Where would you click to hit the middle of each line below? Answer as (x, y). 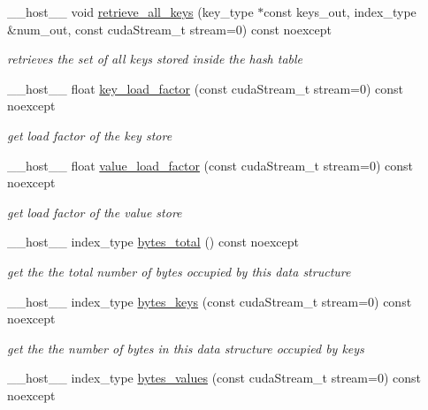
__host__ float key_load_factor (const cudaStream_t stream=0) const (206, 88)
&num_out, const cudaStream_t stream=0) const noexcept (170, 29)
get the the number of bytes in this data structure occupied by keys (186, 348)
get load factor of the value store (95, 212)
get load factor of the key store (90, 135)
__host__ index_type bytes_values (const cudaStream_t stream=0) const (214, 378)
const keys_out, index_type (340, 11)
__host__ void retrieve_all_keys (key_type (130, 11)
